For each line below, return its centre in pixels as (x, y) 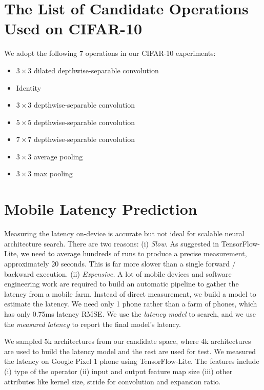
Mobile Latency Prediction (101, 209)
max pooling (53, 173)
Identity (29, 87)
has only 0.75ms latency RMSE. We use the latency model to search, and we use (130, 313)
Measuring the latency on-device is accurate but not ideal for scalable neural (124, 233)
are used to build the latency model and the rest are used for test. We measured (130, 351)
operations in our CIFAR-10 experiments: (150, 53)
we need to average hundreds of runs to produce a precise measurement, (134, 253)
